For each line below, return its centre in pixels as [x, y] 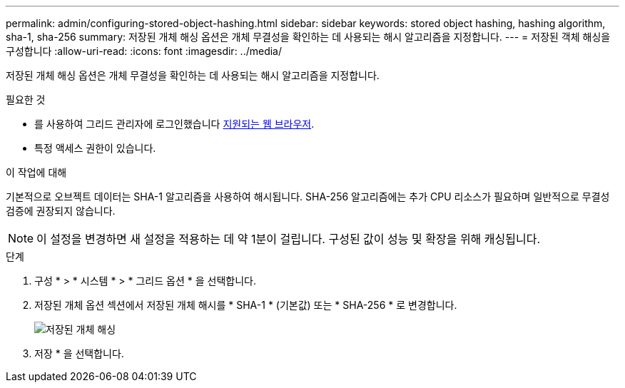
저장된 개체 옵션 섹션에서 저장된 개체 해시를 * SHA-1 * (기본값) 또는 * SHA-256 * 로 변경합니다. [246, 305]
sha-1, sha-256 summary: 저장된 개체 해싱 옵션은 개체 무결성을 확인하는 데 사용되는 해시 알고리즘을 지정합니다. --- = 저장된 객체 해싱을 [308, 37]
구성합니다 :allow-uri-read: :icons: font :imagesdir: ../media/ [144, 51]
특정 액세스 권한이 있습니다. [95, 148]
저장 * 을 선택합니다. [79, 353]
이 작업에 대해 [36, 172]
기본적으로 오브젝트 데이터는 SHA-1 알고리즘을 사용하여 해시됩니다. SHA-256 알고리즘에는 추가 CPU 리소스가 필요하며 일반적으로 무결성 [308, 196]
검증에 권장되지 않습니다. [61, 211]
